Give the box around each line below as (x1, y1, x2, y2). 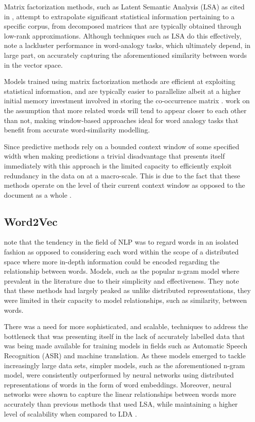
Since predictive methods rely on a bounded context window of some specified (4, 141, 240, 151)
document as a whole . (4, 189, 72, 200)
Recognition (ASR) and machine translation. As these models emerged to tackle (4, 350, 246, 361)
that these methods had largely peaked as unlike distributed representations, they (4, 285, 251, 295)
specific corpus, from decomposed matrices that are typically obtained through (4, 21, 242, 31)
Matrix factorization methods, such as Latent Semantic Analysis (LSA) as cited (4, 1, 245, 11)
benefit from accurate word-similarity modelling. (4, 125, 150, 135)
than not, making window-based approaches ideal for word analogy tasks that (4, 115, 239, 125)
